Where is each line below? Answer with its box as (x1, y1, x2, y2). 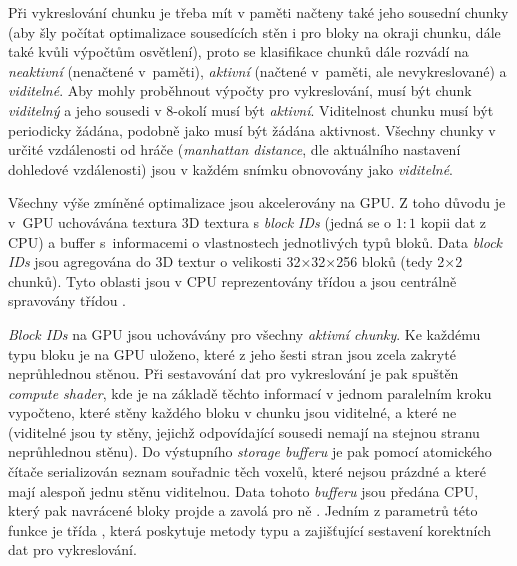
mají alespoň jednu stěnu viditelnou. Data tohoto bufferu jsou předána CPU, (8, 480, 479, 501)
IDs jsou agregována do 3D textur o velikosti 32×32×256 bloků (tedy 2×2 (8, 251, 463, 272)
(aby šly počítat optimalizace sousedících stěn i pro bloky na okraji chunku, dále (8, 21, 501, 42)
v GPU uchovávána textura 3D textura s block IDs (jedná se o (8, 211, 392, 232)
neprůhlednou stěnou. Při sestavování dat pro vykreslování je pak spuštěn (8, 363, 459, 384)
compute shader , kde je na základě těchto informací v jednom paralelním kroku (8, 382, 492, 403)
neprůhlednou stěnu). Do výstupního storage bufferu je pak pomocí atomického (8, 441, 492, 462)
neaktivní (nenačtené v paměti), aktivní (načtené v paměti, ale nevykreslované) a (8, 60, 507, 81)
